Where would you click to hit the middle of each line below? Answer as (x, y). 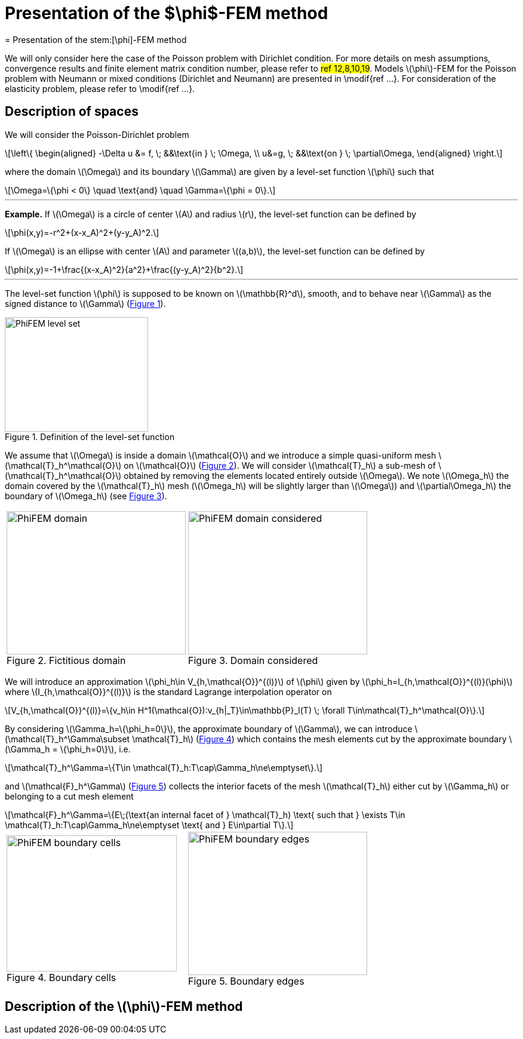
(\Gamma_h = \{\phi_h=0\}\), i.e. (68, 749)
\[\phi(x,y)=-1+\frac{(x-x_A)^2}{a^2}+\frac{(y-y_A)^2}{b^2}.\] (124, 269)
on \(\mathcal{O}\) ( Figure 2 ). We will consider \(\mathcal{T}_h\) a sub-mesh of (280, 465)
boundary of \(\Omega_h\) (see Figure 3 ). (86, 496)
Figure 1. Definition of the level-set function (90, 436)
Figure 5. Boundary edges (246, 981)
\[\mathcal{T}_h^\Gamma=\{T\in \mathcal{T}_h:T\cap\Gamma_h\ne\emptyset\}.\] (164, 767)
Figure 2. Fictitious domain (66, 660)
